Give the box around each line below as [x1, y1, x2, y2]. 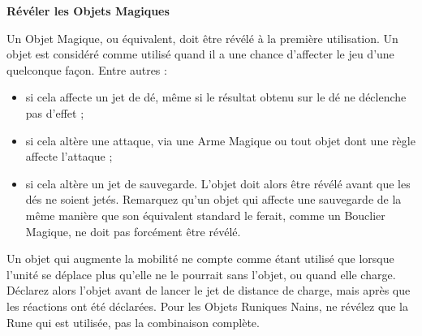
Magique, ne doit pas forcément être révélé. [25, 222, 241, 239]
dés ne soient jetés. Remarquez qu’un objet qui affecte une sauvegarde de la [25, 191, 402, 208]
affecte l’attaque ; [25, 148, 113, 165]
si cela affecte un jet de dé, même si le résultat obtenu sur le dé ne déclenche [25, 88, 407, 106]
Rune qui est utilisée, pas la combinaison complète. [6, 313, 260, 330]
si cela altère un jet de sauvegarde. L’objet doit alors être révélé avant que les [25, 174, 411, 192]
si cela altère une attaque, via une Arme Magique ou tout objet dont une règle [25, 131, 416, 149]
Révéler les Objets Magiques [6, 2, 170, 19]
